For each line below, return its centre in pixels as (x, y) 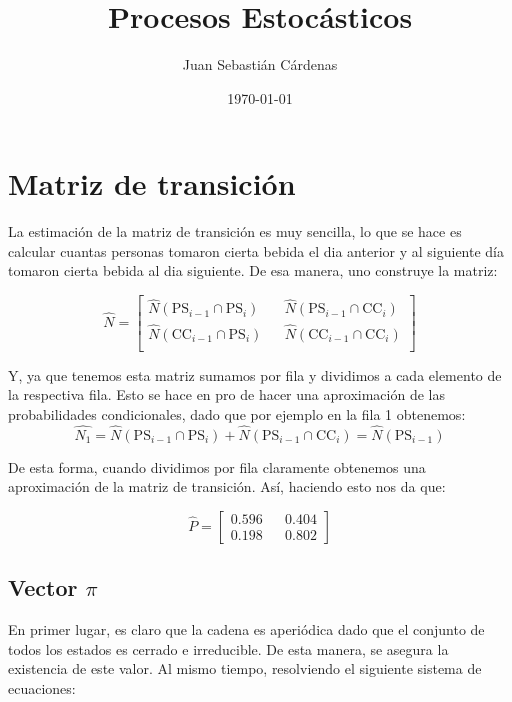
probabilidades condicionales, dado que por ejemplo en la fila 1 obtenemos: (237, 413)
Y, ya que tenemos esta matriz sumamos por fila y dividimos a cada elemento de (255, 374)
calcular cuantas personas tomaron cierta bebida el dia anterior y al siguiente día (256, 250)
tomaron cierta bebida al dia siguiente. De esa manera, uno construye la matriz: (253, 270)
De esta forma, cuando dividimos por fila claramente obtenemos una (217, 466)
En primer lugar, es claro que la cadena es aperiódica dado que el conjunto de (246, 628)
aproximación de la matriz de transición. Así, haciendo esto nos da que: (227, 486)
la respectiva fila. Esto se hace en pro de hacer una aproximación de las (226, 394)
